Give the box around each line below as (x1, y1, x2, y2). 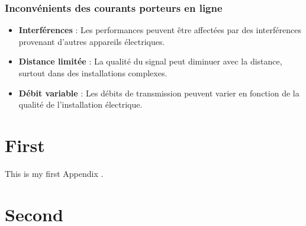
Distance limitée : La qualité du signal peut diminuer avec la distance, (18, 55, 282, 67)
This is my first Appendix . (5, 167, 104, 179)
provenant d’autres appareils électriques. (18, 35, 165, 47)
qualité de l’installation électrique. (18, 98, 143, 111)
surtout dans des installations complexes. (18, 67, 168, 79)
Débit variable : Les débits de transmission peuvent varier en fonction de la (18, 86, 299, 99)
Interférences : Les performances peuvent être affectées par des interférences (18, 24, 301, 36)
